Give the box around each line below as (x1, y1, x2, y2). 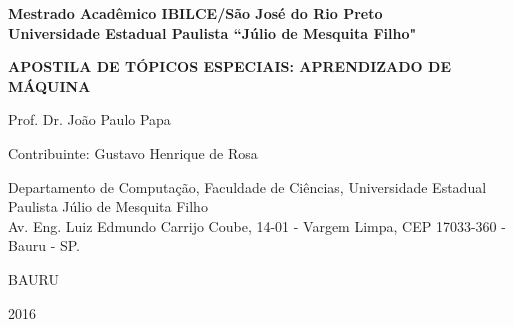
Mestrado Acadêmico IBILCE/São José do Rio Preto (8, 3, 383, 23)
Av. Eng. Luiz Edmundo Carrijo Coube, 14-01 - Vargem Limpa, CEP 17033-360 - (8, 215, 506, 236)
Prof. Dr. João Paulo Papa (8, 109, 171, 130)
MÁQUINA (8, 75, 91, 96)
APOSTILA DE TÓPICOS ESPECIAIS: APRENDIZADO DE (8, 56, 452, 77)
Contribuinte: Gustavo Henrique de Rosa (8, 142, 258, 163)
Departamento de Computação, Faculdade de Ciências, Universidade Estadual (8, 176, 487, 197)
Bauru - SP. (8, 235, 81, 256)
